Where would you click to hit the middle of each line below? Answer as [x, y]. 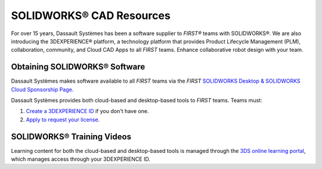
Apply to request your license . [63, 120]
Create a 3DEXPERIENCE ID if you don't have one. [87, 111]
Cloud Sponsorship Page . [42, 89]
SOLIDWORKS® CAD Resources [91, 15]
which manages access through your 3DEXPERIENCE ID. [80, 159]
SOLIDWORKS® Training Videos [71, 137]
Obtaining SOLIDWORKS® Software [78, 67]
